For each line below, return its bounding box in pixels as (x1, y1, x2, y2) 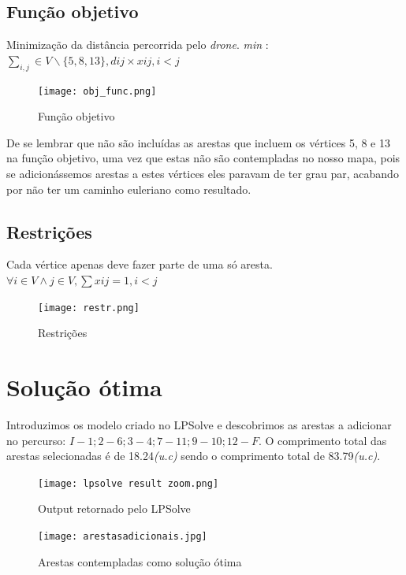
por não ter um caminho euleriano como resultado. (6, 180, 251, 197)
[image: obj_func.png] (38, 85, 157, 97)
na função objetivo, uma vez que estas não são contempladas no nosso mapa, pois (6, 150, 400, 166)
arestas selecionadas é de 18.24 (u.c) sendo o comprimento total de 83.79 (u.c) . (6, 447, 381, 464)
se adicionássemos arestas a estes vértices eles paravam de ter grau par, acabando (6, 165, 399, 182)
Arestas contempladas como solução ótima (38, 553, 242, 569)
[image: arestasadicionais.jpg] (38, 531, 207, 543)
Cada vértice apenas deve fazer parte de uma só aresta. (6, 256, 273, 273)
